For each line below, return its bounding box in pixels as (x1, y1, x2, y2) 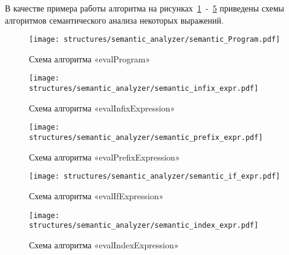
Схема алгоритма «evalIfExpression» (29, 189, 164, 202)
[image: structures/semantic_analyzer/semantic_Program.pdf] (29, 35, 281, 44)
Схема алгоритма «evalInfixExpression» (29, 101, 175, 114)
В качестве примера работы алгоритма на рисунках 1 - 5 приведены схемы (5, 2, 284, 14)
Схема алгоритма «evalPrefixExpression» (29, 150, 180, 163)
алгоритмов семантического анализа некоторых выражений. (5, 13, 224, 26)
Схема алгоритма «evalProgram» (29, 52, 151, 65)
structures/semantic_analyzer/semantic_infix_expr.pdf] (29, 84, 259, 93)
